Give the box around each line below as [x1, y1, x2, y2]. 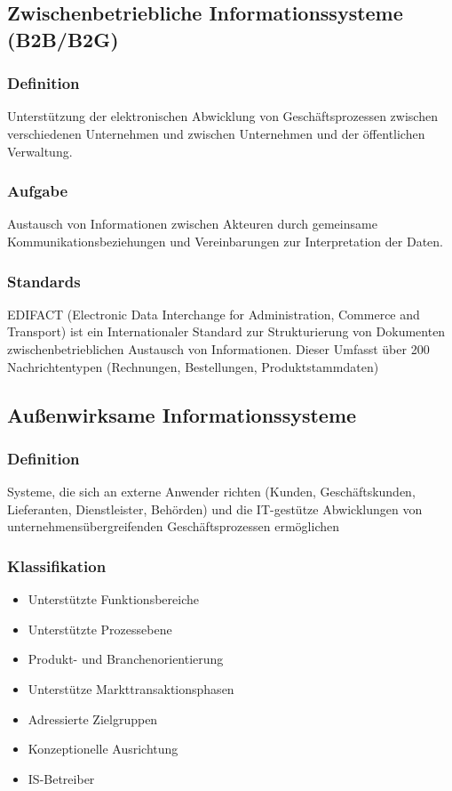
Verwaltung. [7, 141, 73, 160]
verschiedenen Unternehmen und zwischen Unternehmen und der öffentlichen [7, 124, 425, 142]
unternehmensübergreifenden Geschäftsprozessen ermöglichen [7, 517, 340, 536]
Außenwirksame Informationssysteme [7, 400, 357, 428]
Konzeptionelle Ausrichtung [28, 739, 178, 758]
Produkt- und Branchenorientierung [28, 650, 224, 668]
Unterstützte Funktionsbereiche [28, 590, 199, 609]
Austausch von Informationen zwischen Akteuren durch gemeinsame [7, 214, 377, 233]
